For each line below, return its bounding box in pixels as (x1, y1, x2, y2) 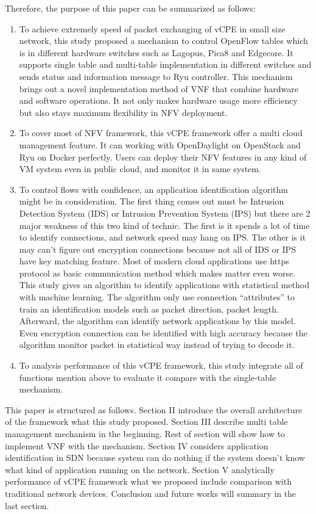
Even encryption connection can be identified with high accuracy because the (19, 326, 307, 339)
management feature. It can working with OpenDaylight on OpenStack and (19, 138, 301, 151)
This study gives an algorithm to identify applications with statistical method (19, 278, 309, 291)
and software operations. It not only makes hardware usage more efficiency (19, 94, 298, 107)
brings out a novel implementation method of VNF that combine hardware (19, 82, 298, 95)
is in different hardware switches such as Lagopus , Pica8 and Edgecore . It (19, 46, 293, 59)
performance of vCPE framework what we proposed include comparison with (5, 475, 292, 488)
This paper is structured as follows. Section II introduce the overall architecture (5, 403, 303, 416)
